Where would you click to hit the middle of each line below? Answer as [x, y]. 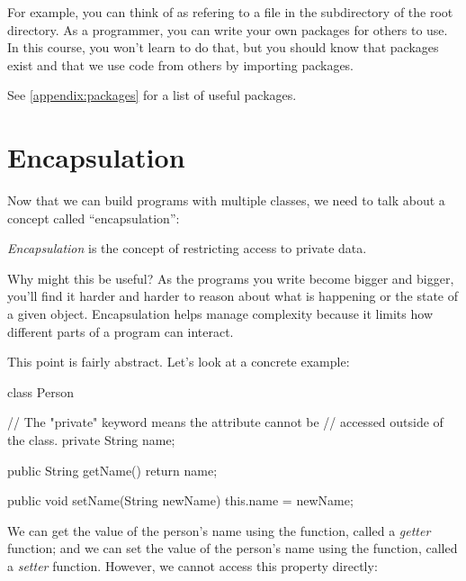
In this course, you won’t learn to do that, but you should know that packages [223, 47]
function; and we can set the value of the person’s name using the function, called [233, 548]
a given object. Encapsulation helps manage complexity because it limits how [220, 314]
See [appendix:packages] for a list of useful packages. [152, 95]
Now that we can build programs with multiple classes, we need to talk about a [226, 200]
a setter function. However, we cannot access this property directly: [193, 566]
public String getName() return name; [112, 470]
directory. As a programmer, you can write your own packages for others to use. [228, 29]
